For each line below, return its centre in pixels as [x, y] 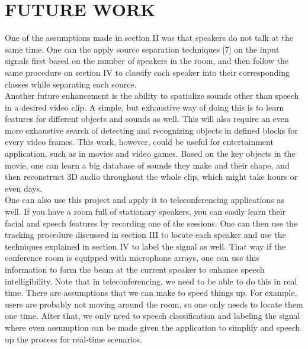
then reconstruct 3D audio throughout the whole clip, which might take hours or [151, 177]
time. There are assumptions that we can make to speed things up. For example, [151, 293]
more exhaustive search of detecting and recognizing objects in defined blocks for [151, 130]
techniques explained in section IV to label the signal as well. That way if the [145, 246]
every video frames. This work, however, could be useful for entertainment [139, 142]
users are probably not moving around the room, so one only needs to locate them [154, 304]
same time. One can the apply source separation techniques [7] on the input [142, 49]
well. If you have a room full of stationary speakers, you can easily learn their [145, 211]
